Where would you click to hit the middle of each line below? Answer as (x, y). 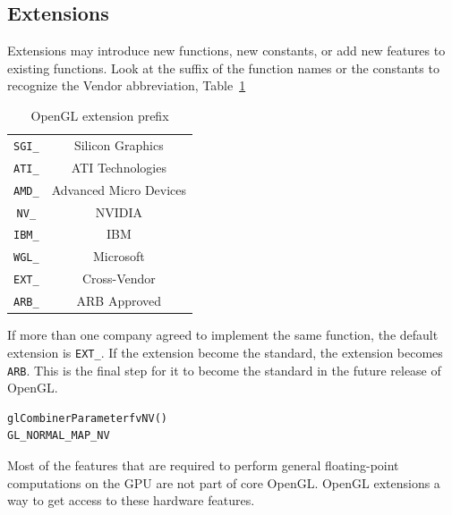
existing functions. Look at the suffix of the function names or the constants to (223, 68)
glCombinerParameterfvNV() (87, 418)
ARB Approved (119, 301)
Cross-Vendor (119, 279)
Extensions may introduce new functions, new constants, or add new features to (226, 51)
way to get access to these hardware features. (131, 500)
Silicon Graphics (119, 144)
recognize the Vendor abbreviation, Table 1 (127, 85)
